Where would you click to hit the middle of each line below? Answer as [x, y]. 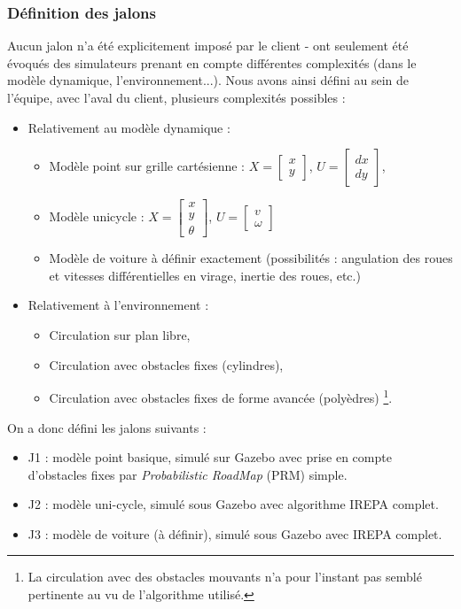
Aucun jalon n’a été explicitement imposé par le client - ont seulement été [208, 46]
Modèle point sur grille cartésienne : [147, 166]
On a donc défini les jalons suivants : [107, 427]
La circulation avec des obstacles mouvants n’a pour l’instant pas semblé [225, 577]
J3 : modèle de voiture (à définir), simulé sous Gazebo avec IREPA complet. [235, 533]
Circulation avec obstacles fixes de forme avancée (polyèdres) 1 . [221, 396]
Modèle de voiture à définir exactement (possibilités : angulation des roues [251, 258]
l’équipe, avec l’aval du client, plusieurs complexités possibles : [176, 97]
